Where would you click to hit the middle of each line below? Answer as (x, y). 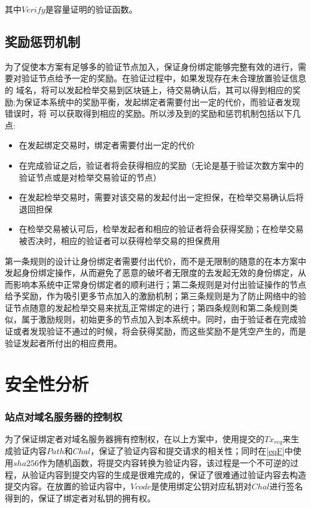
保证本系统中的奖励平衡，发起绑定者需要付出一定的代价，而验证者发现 (162, 101)
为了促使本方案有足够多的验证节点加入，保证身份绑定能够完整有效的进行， (151, 66)
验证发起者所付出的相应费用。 (63, 343)
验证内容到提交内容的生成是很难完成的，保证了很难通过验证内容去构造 (168, 474)
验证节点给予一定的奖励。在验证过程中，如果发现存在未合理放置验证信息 (164, 78)
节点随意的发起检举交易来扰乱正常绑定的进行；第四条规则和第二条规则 (151, 307)
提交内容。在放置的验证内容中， (68, 486)
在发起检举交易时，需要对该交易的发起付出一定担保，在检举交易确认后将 (161, 197)
